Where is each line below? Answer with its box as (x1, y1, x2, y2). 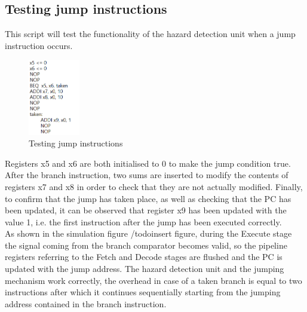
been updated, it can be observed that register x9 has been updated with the (5, 204, 287, 216)
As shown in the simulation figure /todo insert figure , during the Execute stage (5, 227, 292, 240)
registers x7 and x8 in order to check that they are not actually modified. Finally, (5, 180, 303, 192)
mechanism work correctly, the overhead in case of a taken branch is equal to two (5, 274, 302, 286)
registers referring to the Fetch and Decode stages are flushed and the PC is (5, 250, 283, 263)
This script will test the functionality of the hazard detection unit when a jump (5, 27, 296, 40)
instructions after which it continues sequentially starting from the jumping (5, 286, 281, 298)
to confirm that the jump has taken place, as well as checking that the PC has (5, 192, 291, 204)
